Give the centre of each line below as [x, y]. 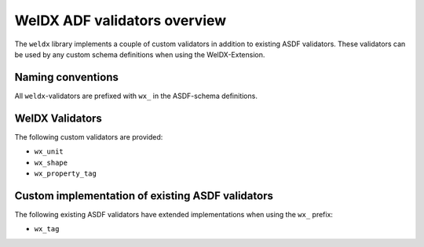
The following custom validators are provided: [89, 136]
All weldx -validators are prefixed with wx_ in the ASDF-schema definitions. [136, 96]
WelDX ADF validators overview [121, 20]
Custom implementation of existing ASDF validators [144, 196]
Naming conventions [67, 77]
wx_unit [49, 152]
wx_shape [51, 162]
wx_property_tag [66, 173]
